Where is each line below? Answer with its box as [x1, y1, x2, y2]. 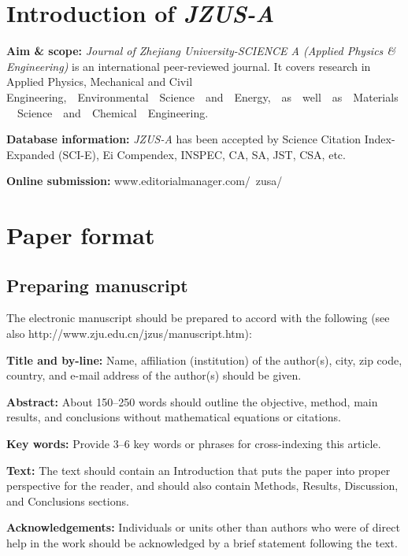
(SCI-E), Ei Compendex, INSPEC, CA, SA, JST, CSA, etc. [57, 146, 346, 162]
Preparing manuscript [6, 272, 188, 297]
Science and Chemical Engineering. [17, 104, 209, 120]
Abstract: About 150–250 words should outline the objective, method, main [6, 393, 378, 410]
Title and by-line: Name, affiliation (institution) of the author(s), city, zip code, [6, 351, 402, 368]
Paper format [6, 219, 155, 251]
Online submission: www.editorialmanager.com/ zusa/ [6, 172, 283, 189]
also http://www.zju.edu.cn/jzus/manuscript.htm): [6, 325, 252, 342]
